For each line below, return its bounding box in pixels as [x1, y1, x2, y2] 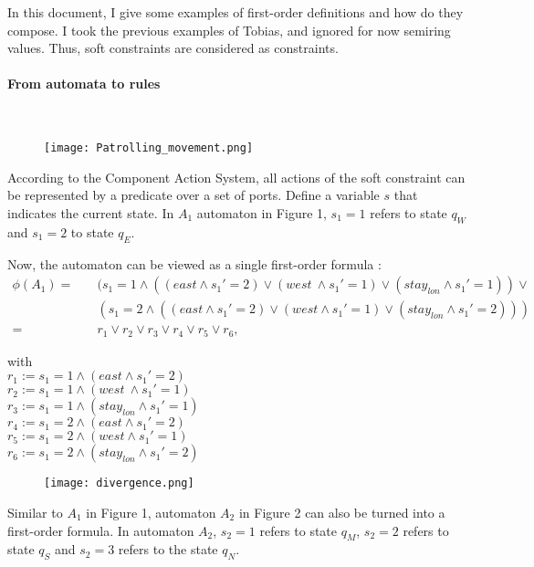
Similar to [7, 503, 63, 521]
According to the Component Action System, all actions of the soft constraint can [7, 167, 466, 186]
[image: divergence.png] [44, 477, 194, 490]
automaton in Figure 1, [196, 204, 327, 223]
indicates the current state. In [7, 204, 174, 223]
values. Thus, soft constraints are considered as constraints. [7, 38, 339, 58]
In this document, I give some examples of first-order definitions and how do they [7, 3, 464, 21]
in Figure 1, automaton [86, 503, 216, 521]
